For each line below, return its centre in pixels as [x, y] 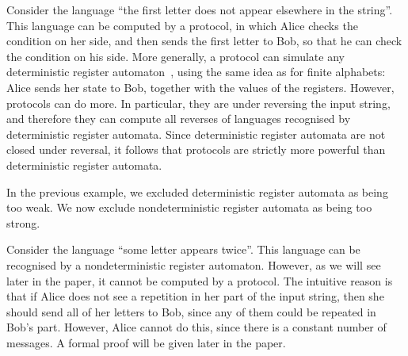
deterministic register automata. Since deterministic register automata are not [196, 134]
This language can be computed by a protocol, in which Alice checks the [182, 25]
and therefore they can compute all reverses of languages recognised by [179, 119]
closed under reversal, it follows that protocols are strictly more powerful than [196, 149]
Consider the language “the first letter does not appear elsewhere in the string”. [200, 10]
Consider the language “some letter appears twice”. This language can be [183, 249]
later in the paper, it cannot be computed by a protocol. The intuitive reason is [200, 280]
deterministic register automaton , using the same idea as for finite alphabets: [196, 72]
